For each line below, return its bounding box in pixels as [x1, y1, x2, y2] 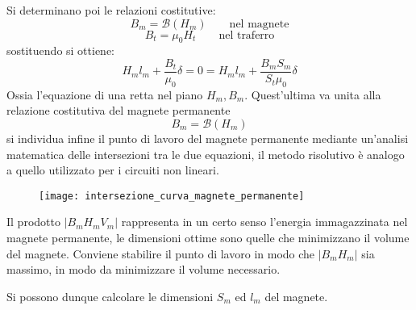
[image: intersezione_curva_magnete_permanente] [39, 190, 305, 202]
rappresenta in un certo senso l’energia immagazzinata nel [121, 213, 408, 230]
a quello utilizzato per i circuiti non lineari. [6, 161, 219, 178]
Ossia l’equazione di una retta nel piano [6, 86, 203, 103]
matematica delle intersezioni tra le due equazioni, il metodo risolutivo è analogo [6, 145, 405, 162]
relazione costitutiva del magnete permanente [6, 102, 231, 119]
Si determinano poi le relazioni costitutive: [6, 2, 216, 18]
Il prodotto [6, 213, 60, 230]
